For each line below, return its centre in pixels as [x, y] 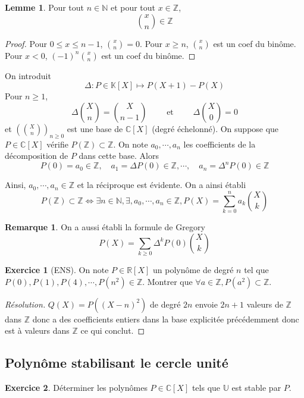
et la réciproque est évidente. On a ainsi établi [162, 185]
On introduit [28, 75]
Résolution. [25, 304]
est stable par [256, 388]
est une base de [95, 128]
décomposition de [37, 156]
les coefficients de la [220, 144]
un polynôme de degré [193, 270]
